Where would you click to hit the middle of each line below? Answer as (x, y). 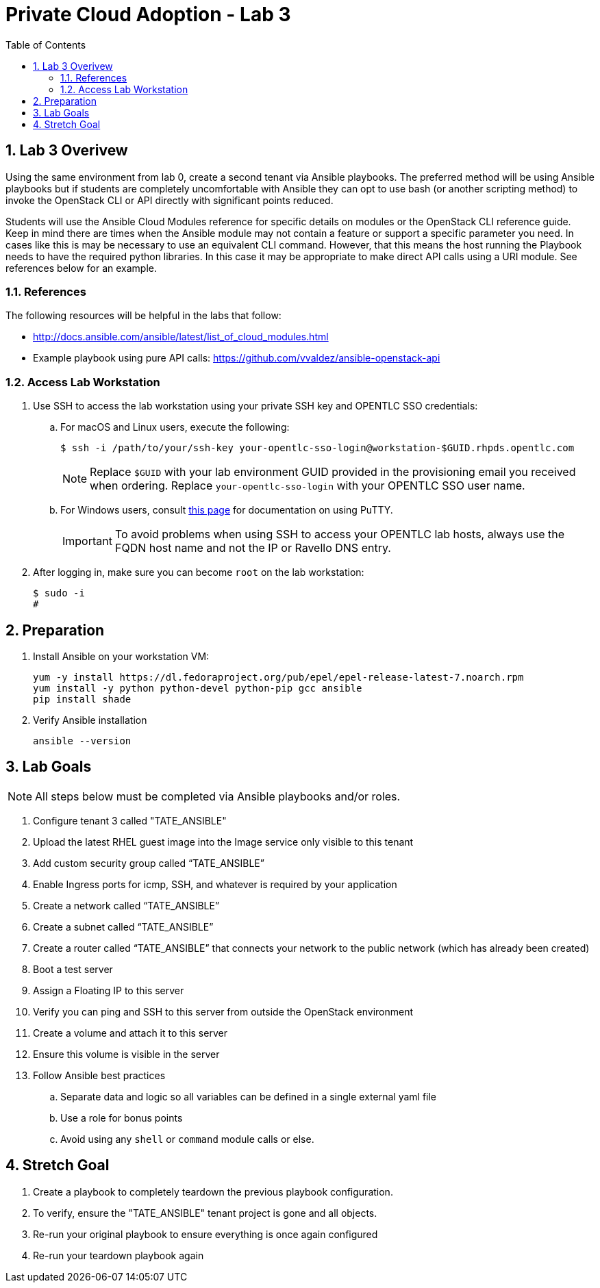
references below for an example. (81, 268)
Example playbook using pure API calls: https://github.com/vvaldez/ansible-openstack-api (237, 358)
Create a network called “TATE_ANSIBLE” (126, 905)
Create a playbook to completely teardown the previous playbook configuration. (213, 1191)
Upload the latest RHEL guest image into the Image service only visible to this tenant (223, 842)
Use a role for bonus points (122, 1117)
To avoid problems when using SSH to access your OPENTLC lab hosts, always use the (340, 534)
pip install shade (82, 699)
